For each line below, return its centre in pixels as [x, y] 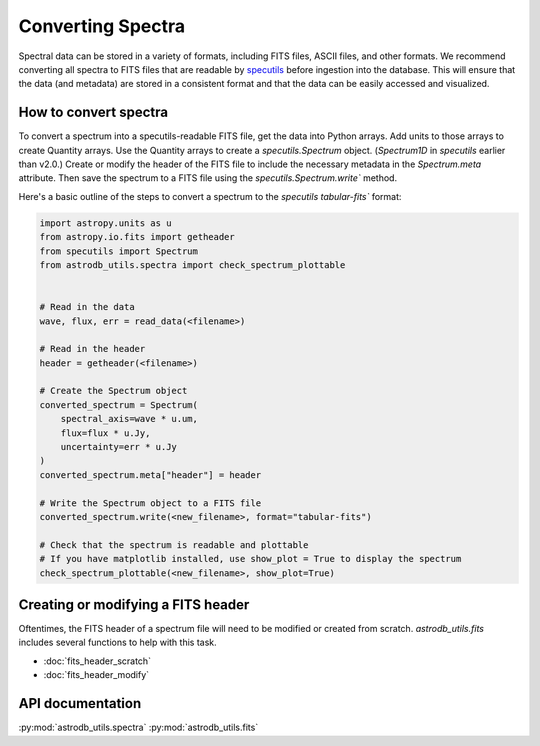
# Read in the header [92, 349]
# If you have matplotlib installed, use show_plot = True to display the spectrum [250, 559]
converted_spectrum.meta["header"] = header [150, 474]
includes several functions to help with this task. [117, 642]
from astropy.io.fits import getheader [137, 237]
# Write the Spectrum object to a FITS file [150, 503]
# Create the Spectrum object [113, 391]
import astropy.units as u [105, 223]
